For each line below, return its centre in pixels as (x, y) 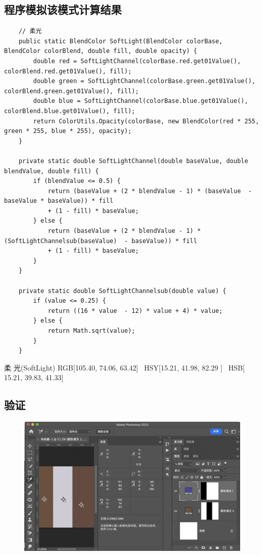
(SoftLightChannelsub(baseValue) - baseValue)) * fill (101, 241)
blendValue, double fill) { (52, 171)
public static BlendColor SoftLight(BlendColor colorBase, (121, 41)
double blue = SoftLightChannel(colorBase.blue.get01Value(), (141, 101)
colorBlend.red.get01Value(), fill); (68, 71)
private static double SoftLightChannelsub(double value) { (122, 291)
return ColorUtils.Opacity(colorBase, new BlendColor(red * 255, (146, 121)
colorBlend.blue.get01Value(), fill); (70, 111)
